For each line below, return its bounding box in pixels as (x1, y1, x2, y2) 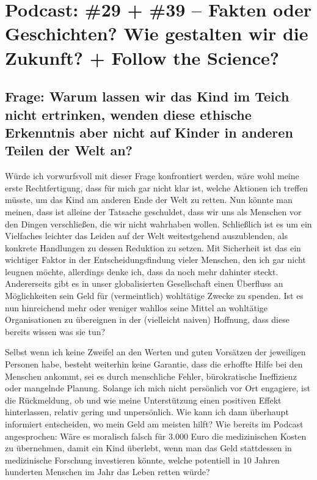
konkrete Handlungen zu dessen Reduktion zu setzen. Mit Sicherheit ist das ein (5, 241, 301, 254)
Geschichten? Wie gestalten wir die (5, 21, 308, 46)
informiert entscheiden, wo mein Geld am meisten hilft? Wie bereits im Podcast (5, 418, 304, 430)
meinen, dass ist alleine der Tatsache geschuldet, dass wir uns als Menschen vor (5, 205, 302, 218)
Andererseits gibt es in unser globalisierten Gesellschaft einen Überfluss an (5, 277, 283, 290)
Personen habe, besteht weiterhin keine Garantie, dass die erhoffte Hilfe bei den (5, 358, 303, 371)
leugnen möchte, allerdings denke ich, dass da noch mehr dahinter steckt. (5, 265, 279, 278)
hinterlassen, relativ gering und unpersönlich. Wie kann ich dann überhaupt (5, 405, 289, 418)
